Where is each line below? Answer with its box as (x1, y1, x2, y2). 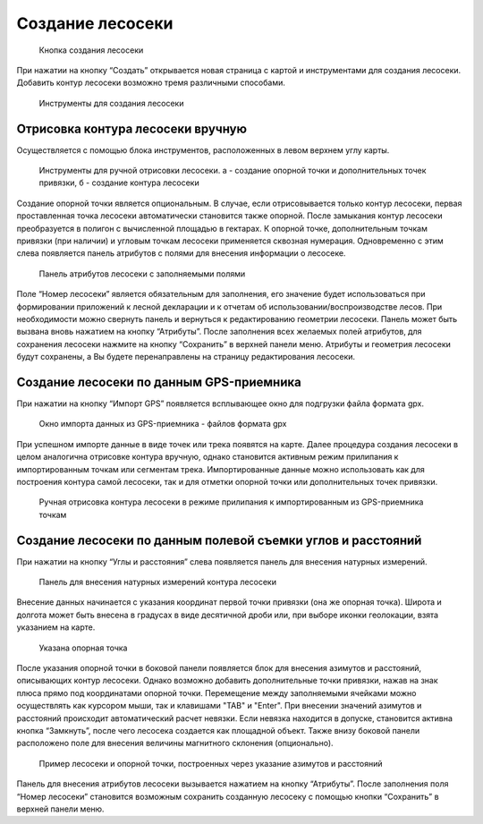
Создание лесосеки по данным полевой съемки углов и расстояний (16, 532, 422, 548)
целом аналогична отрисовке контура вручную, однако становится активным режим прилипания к (16, 452, 399, 463)
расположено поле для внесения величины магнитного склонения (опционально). (16, 738, 335, 749)
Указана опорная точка (38, 642, 128, 653)
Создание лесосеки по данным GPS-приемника (16, 374, 301, 389)
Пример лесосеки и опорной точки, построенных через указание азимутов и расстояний (38, 758, 384, 769)
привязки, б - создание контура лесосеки (38, 177, 200, 188)
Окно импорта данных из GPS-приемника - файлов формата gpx (38, 419, 287, 429)
